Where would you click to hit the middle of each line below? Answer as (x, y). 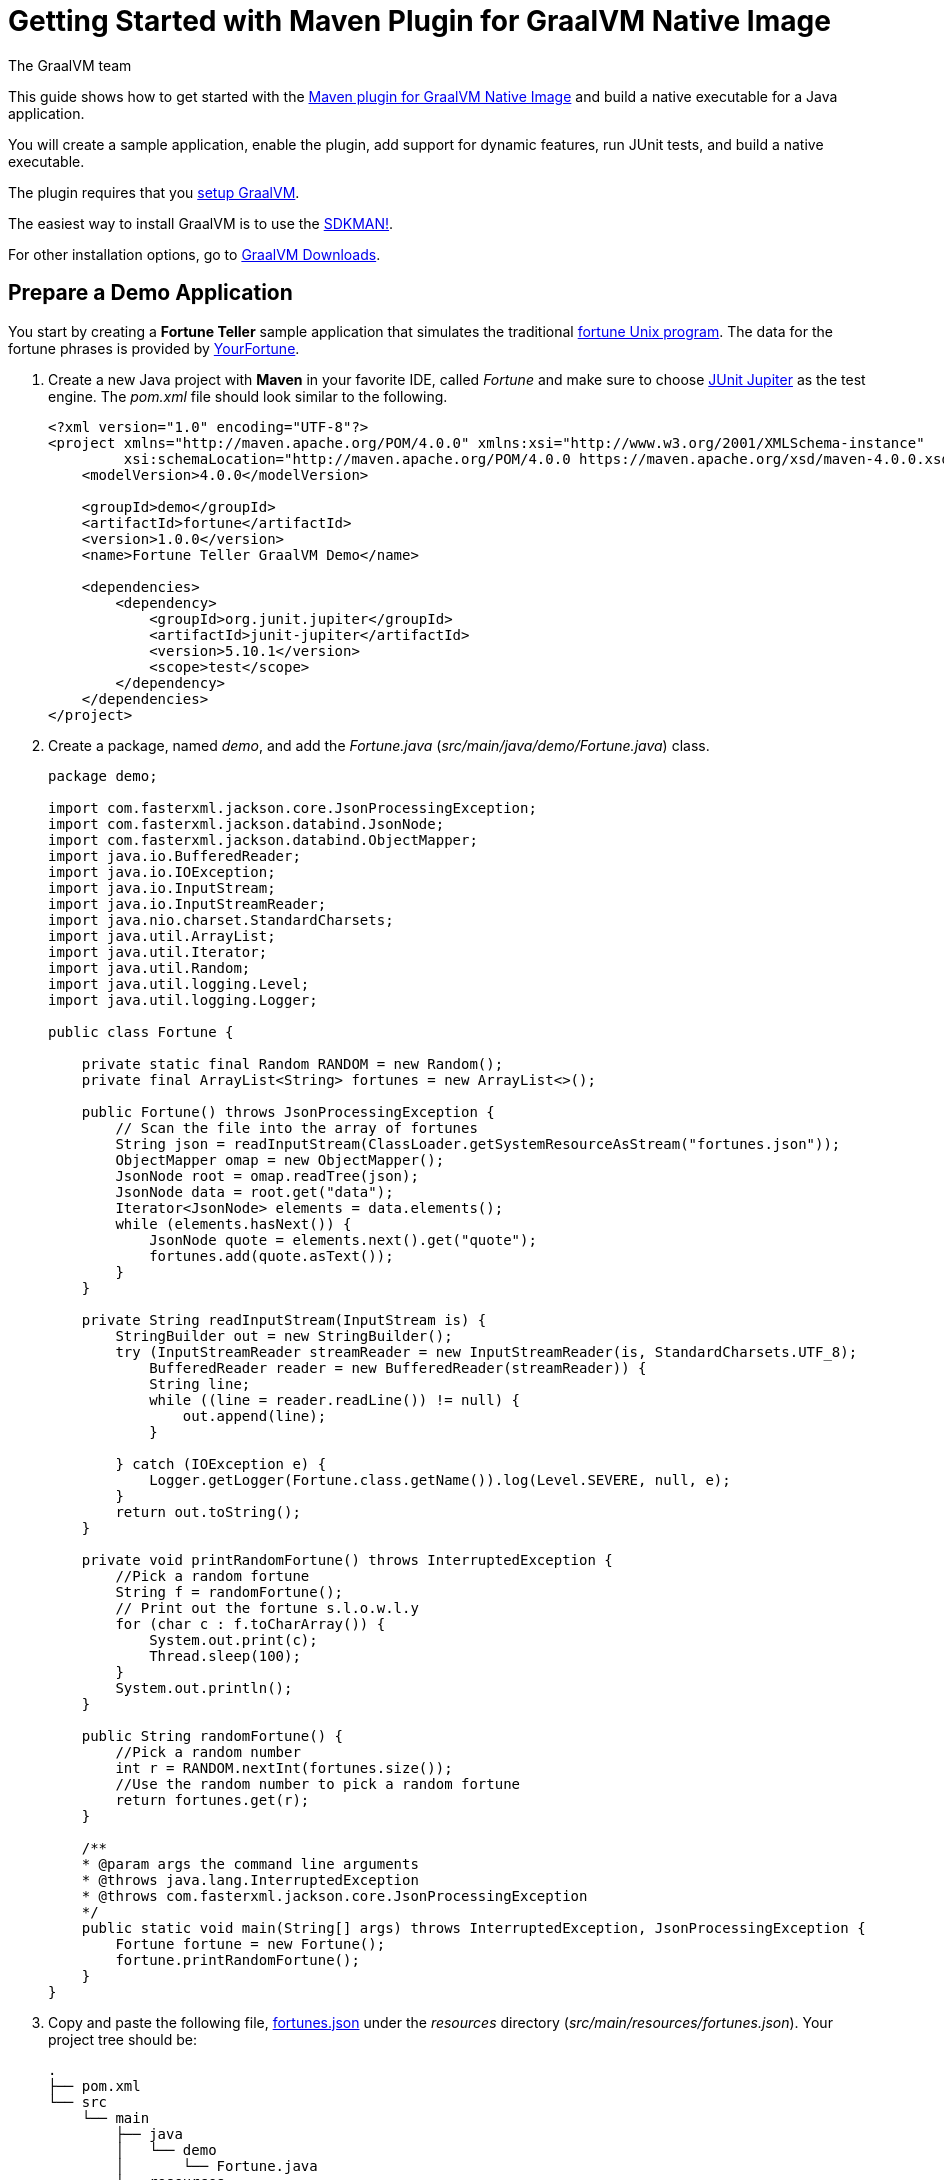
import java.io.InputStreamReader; (187, 903)
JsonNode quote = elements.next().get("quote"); (343, 1239)
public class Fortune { (141, 1031)
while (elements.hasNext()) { (233, 1223)
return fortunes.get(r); (212, 1799)
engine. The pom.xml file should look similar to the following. (248, 396)
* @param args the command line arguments (250, 1863)
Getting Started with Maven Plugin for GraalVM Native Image (419, 21)
